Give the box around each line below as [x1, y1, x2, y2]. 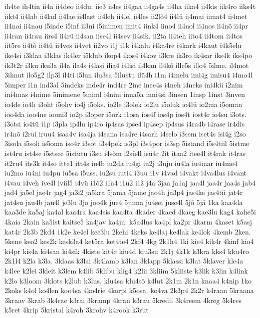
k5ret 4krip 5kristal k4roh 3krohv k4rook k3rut [5, 304, 149, 315]
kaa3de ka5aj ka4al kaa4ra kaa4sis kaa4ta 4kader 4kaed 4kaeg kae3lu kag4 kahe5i [5, 206, 256, 217]
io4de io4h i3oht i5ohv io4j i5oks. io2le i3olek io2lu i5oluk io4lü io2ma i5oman [5, 98, 242, 109]
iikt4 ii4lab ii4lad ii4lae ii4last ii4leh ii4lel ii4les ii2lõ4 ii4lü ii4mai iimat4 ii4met [5, 10, 247, 21]
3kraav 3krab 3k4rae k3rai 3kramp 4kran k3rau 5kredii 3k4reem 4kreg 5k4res [5, 294, 242, 305]
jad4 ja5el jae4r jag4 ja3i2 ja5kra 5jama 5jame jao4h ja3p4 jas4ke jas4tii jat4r [5, 187, 243, 197]
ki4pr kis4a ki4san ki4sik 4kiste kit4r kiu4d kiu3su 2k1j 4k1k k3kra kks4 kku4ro [5, 245, 249, 256]
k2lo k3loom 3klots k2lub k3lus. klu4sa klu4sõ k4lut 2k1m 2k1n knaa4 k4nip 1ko [5, 275, 252, 285]
